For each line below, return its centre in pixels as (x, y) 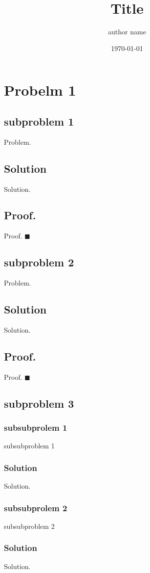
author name (127, 32)
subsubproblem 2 (29, 526)
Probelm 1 (40, 90)
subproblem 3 (39, 403)
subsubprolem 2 (36, 508)
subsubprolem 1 (36, 427)
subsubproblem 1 (29, 446)
